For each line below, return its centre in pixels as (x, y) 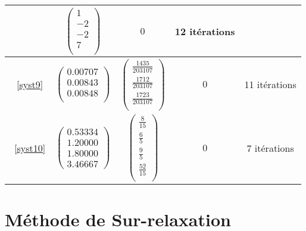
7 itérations (270, 148)
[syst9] (30, 85)
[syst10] (30, 148)
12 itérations (205, 31)
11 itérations (270, 85)
